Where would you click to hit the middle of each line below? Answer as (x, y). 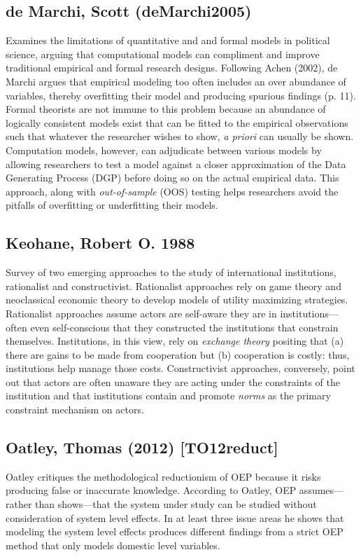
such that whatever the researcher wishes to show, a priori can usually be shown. (180, 136)
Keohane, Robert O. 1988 (100, 243)
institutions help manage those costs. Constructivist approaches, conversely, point (180, 368)
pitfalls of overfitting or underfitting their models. (112, 205)
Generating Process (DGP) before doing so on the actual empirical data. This (172, 178)
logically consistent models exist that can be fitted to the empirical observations (177, 122)
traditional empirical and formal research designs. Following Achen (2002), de (172, 68)
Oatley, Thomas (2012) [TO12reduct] (142, 447)
